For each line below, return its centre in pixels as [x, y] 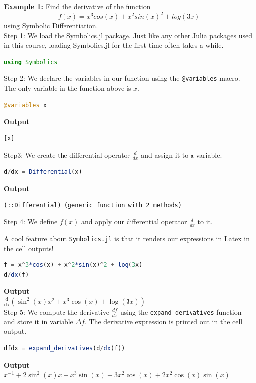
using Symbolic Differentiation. [51, 26]
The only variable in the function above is [68, 88]
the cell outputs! [29, 248]
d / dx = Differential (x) [43, 172]
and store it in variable [39, 321]
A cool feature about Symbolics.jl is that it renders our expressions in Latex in [127, 238]
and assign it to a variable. [182, 155]
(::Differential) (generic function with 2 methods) [93, 205]
